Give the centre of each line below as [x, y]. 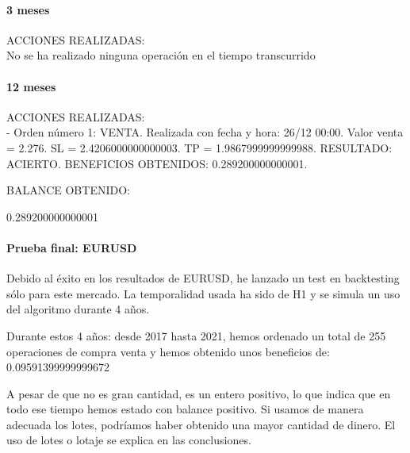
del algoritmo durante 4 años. [78, 309]
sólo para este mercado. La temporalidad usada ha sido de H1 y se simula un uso [203, 293]
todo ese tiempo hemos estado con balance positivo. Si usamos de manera [185, 409]
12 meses [31, 86]
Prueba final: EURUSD [72, 247]
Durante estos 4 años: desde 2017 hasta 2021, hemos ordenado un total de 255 [196, 335]
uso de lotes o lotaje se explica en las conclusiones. [129, 440]
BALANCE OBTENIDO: [68, 190]
